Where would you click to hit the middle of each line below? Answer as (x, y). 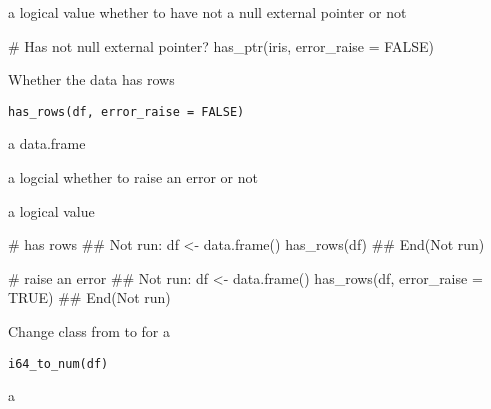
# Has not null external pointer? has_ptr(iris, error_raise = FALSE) (221, 45)
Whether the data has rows (91, 79)
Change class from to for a (89, 331)
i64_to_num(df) (58, 363)
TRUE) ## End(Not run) (89, 297)
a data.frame (47, 143)
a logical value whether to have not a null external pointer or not (207, 12)
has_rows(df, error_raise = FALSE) (126, 111)
